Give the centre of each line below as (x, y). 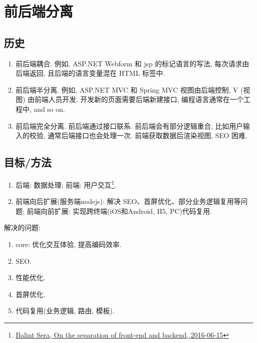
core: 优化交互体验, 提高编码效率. (68, 244)
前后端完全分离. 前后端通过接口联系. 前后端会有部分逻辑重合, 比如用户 (129, 125)
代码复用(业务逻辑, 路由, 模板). (65, 311)
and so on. (49, 109)
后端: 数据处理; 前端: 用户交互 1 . (66, 184)
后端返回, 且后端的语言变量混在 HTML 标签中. (90, 73)
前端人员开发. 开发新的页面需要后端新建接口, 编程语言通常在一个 (139, 99)
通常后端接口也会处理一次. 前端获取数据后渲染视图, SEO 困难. (148, 135)
